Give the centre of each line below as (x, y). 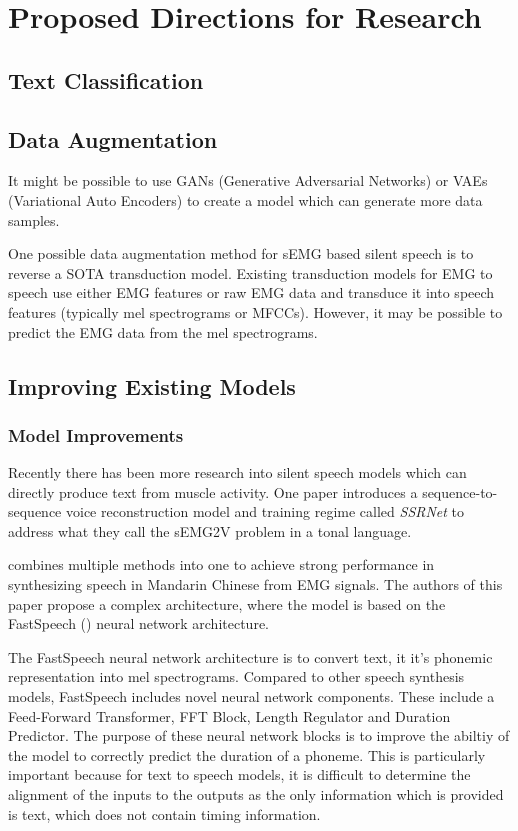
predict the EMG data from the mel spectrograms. (163, 331)
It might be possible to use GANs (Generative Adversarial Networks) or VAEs (248, 180)
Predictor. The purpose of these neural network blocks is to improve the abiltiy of (259, 735)
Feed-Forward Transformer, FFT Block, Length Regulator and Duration (229, 715)
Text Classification (106, 79)
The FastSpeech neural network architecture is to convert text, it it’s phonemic (250, 656)
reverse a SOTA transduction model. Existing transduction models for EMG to (250, 272)
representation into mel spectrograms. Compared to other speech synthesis (236, 676)
